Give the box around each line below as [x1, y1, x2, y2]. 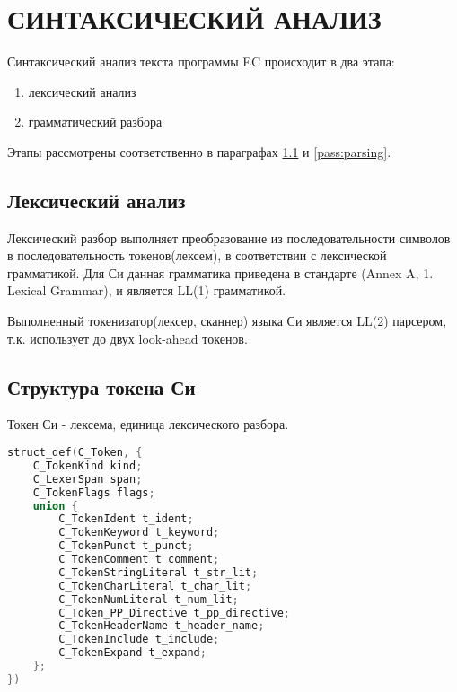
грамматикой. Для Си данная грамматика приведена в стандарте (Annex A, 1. [7, 263, 434, 282]
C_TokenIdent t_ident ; [58, 512, 194, 526]
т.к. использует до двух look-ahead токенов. [7, 328, 248, 347]
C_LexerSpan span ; [32, 472, 143, 486]
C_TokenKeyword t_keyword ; [58, 526, 220, 539]
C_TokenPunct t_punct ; [58, 539, 194, 553]
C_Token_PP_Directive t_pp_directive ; [58, 606, 290, 619]
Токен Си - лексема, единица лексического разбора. [7, 415, 289, 434]
